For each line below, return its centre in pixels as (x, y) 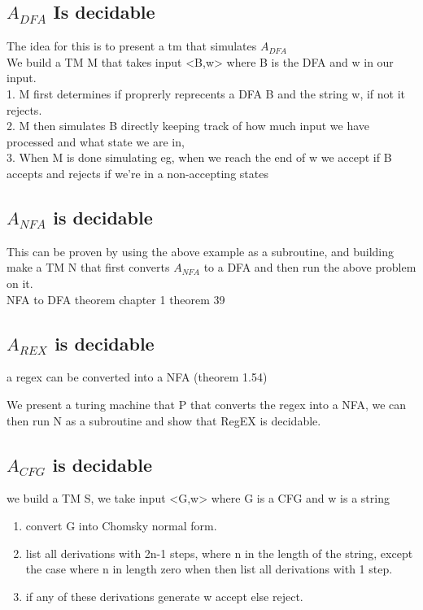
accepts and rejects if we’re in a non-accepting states (137, 173)
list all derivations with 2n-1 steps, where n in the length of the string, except (219, 553)
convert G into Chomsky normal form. (121, 525)
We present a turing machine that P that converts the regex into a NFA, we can (207, 404)
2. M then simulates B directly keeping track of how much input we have (188, 126)
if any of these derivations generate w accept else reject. (164, 596)
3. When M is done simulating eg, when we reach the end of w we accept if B (199, 157)
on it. (20, 283)
